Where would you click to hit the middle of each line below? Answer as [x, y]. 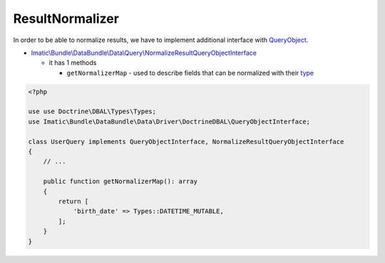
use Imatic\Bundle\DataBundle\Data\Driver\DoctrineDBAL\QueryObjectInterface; [169, 122]
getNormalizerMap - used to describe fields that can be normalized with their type [190, 73]
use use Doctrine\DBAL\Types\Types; [92, 112]
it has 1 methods [73, 63]
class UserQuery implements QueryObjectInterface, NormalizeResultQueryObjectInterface [186, 141]
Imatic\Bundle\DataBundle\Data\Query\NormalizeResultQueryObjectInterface [144, 53]
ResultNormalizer [66, 19]
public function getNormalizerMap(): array [120, 181]
